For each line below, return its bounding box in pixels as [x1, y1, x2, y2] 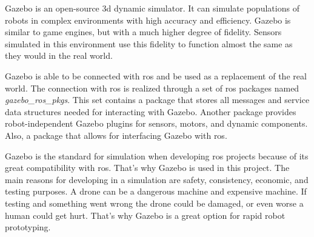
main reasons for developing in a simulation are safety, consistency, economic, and [5, 173, 309, 185]
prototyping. [5, 221, 51, 233]
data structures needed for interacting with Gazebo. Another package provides [5, 105, 296, 118]
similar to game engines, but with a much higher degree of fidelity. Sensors [5, 25, 282, 38]
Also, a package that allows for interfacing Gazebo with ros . [5, 129, 227, 141]
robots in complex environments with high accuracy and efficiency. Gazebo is [5, 13, 291, 26]
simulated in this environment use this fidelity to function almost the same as [5, 37, 293, 50]
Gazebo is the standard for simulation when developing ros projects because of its [5, 149, 309, 162]
